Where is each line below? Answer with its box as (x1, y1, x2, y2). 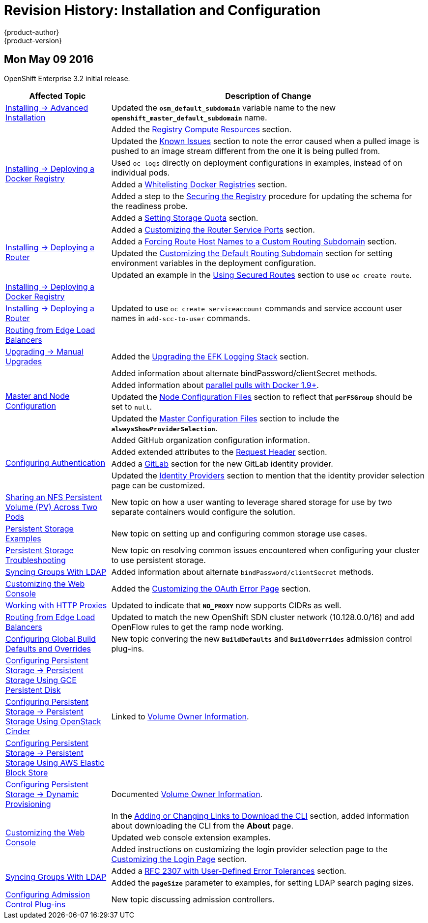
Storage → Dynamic (5, 789, 79, 799)
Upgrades (5, 356, 42, 366)
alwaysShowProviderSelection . (111, 423, 218, 433)
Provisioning (5, 799, 51, 809)
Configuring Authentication (5, 457, 106, 468)
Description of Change (225, 90, 312, 101)
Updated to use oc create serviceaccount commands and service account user (111, 303, 402, 313)
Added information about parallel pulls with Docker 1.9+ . (111, 380, 319, 390)
